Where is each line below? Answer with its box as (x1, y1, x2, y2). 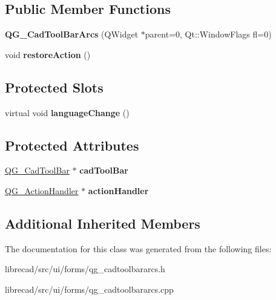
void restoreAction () (5, 48, 91, 60)
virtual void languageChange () (5, 106, 130, 119)
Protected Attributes (5, 135, 139, 154)
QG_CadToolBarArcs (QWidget (5, 28, 139, 41)
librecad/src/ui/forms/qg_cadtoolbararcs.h (5, 262, 165, 275)
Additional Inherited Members (5, 214, 200, 232)
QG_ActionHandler (5, 184, 79, 197)
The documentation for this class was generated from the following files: (5, 242, 272, 255)
